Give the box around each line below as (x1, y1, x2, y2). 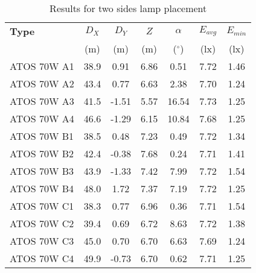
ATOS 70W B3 (10, 164, 74, 178)
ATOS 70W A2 (10, 77, 74, 90)
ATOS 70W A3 (10, 94, 74, 108)
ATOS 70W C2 (10, 216, 74, 230)
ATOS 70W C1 (10, 199, 74, 213)
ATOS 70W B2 (10, 146, 74, 160)
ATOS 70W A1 (10, 59, 74, 73)
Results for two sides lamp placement (50, 1, 207, 15)
